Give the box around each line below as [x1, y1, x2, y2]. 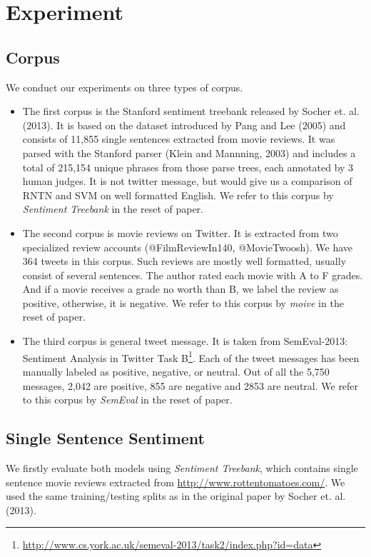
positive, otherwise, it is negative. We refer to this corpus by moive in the [22, 295, 344, 310]
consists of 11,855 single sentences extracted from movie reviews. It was [22, 131, 335, 146]
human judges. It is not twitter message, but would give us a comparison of [22, 174, 352, 189]
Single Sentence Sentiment [6, 427, 205, 449]
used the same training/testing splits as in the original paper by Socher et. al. [6, 488, 346, 503]
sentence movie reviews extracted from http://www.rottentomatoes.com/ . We [6, 474, 345, 489]
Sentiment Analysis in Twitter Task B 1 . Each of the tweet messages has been [22, 348, 360, 365]
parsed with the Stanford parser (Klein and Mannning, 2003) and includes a [22, 145, 356, 160]
